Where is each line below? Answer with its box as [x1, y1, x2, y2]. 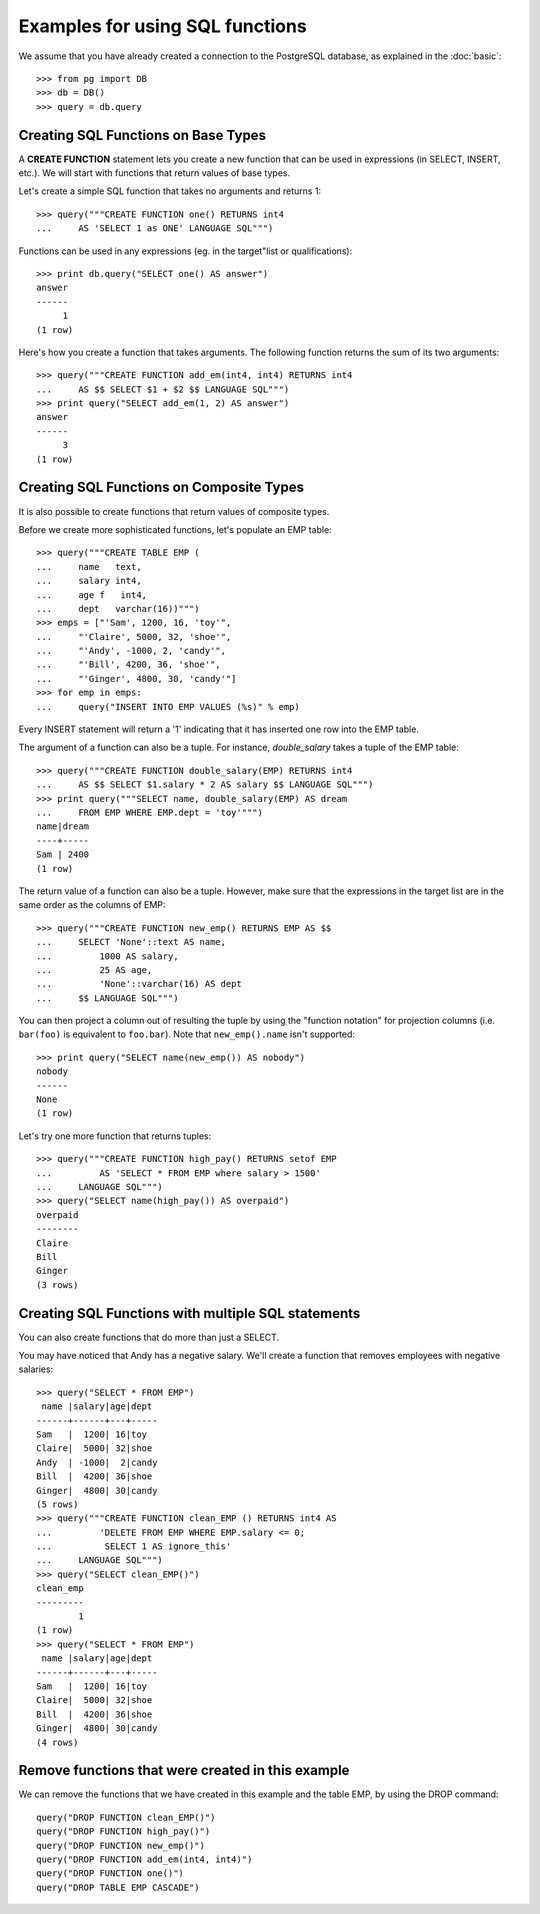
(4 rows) [36, 1736, 79, 1748]
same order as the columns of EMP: [18, 899, 166, 911]
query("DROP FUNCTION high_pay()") [36, 1826, 211, 1837]
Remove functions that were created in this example [18, 1762, 350, 1779]
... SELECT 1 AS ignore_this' [36, 1541, 232, 1552]
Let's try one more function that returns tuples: [18, 1130, 212, 1142]
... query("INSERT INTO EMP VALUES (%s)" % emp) [36, 701, 300, 712]
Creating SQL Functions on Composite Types [18, 479, 305, 496]
